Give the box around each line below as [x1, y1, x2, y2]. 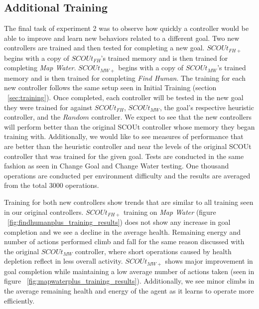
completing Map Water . [4, 62, 76, 73]
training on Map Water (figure [123, 206, 216, 217]
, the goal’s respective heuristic [160, 102, 254, 112]
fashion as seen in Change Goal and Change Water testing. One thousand [4, 160, 229, 171]
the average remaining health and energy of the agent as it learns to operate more [4, 286, 254, 296]
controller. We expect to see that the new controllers [91, 112, 252, 122]
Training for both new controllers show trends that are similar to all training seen [4, 197, 254, 207]
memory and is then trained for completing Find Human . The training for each [4, 72, 246, 83]
